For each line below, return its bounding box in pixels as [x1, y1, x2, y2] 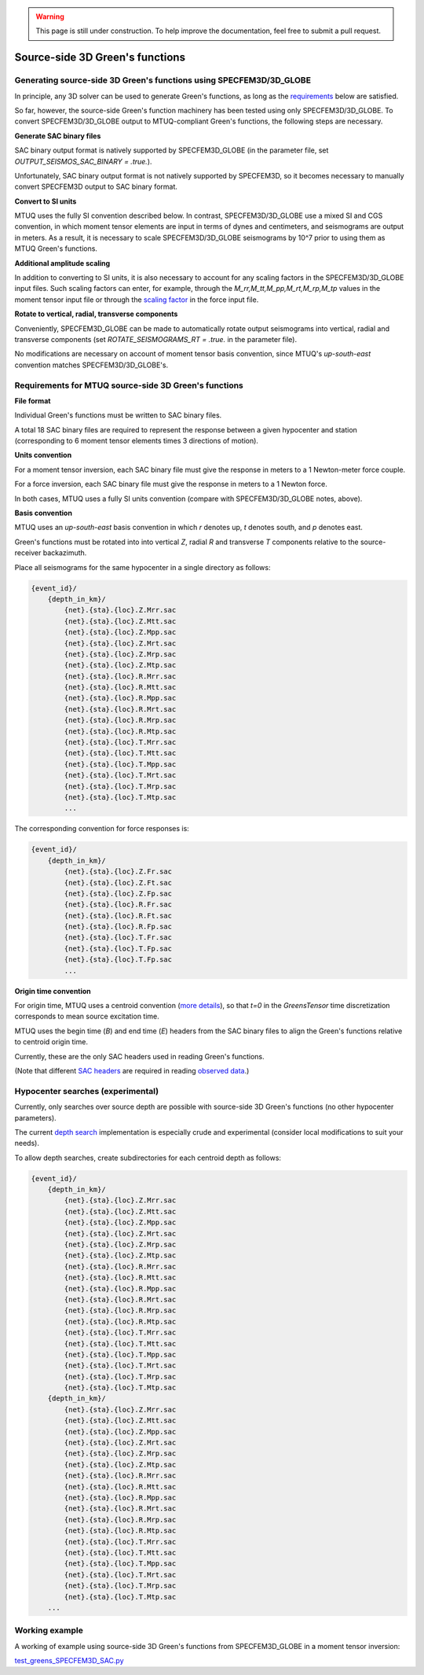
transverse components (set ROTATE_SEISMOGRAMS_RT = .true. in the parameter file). [14, 334, 298, 344]
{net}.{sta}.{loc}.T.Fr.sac [64, 933, 173, 942]
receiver [14, 548, 42, 558]
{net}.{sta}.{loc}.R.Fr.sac [64, 900, 173, 909]
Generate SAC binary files [14, 131, 101, 141]
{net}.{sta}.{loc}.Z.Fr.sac [64, 867, 173, 876]
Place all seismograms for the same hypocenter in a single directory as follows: [14, 562, 271, 572]
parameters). [14, 1113, 57, 1122]
